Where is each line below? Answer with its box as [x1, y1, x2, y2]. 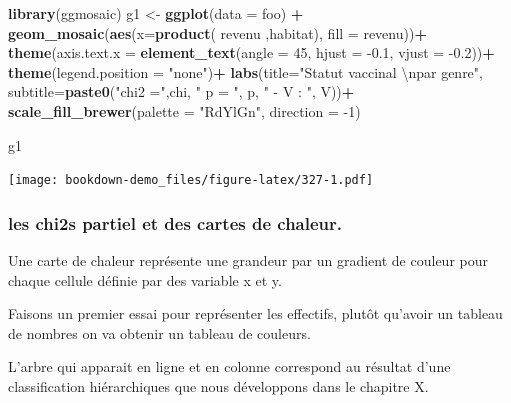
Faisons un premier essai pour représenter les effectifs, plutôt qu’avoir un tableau [8, 303, 503, 324]
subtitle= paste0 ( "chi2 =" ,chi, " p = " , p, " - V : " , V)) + [8, 81, 355, 102]
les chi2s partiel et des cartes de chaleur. [8, 210, 343, 235]
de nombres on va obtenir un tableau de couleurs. [8, 322, 311, 343]
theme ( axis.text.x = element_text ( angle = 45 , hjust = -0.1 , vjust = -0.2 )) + [8, 42, 495, 63]
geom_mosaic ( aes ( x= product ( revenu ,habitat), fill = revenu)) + [8, 22, 427, 43]
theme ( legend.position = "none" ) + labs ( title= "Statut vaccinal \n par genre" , [8, 61, 483, 82]
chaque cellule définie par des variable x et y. [8, 269, 282, 290]
